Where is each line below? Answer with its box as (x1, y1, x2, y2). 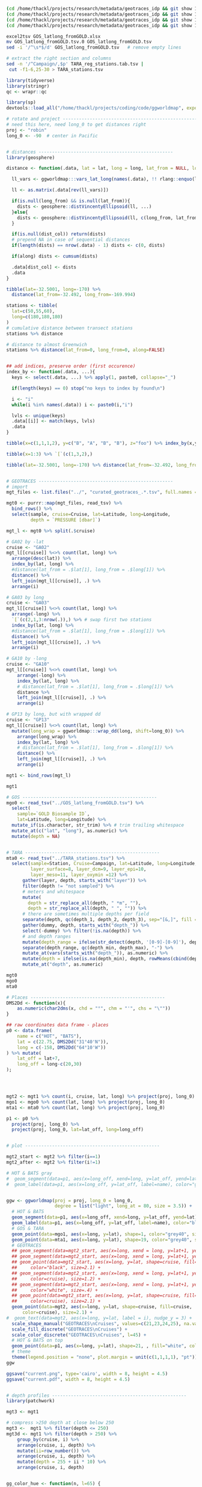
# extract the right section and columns (6, 55, 112, 61)
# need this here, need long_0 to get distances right (6, 122, 147, 128)
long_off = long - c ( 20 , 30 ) (17, 1061, 82, 1067)
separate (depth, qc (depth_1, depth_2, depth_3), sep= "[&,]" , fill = (22, 917, 198, 923)
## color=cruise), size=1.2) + (11, 1276, 101, 1282)
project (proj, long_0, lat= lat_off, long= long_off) (11, 1126, 144, 1133)
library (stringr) (6, 83, 50, 89)
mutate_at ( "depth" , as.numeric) (22, 961, 103, 967)
